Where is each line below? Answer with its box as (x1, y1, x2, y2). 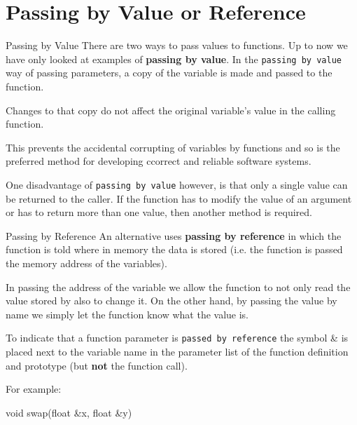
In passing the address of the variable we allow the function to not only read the (6, 279, 351, 294)
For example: (6, 382, 62, 396)
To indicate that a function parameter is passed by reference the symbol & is (6, 330, 349, 345)
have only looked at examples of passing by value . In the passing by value (6, 51, 342, 66)
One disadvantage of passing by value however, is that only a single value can (6, 177, 348, 191)
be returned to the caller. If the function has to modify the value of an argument (6, 191, 352, 205)
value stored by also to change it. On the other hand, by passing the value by (6, 293, 337, 308)
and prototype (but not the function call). (6, 358, 188, 372)
